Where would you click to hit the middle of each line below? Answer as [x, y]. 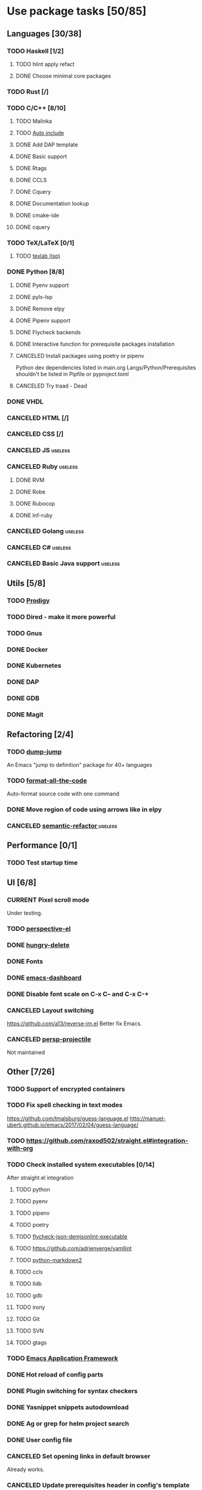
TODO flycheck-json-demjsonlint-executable [71, 1237]
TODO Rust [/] [28, 91]
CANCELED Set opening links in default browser [79, 1456]
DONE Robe [31, 492]
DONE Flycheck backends [48, 332]
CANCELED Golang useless [45, 531]
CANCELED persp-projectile [49, 1039]
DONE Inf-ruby [34, 515]
